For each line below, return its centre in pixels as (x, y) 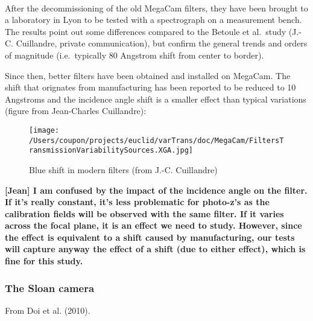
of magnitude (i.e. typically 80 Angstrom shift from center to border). (134, 55)
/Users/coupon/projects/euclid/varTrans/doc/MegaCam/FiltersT (156, 140)
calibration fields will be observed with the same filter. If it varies (144, 213)
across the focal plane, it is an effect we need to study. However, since (153, 225)
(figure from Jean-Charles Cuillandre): (76, 111)
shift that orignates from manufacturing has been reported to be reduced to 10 (150, 87)
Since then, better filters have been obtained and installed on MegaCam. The (148, 75)
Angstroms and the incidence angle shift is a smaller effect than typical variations (156, 99)
